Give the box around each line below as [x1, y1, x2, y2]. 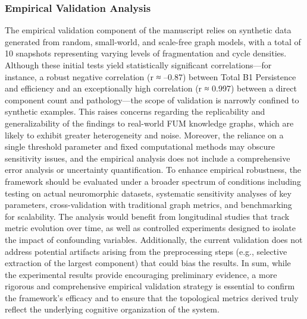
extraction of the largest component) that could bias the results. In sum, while [5, 257, 291, 269]
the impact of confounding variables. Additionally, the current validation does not [5, 233, 303, 245]
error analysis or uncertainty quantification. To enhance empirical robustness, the [5, 163, 302, 176]
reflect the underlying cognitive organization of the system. [5, 303, 220, 315]
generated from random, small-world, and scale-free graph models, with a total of [5, 35, 301, 48]
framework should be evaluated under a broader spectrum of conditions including [5, 175, 301, 187]
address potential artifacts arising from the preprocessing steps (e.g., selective [5, 245, 287, 257]
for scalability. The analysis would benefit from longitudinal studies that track [5, 210, 290, 222]
